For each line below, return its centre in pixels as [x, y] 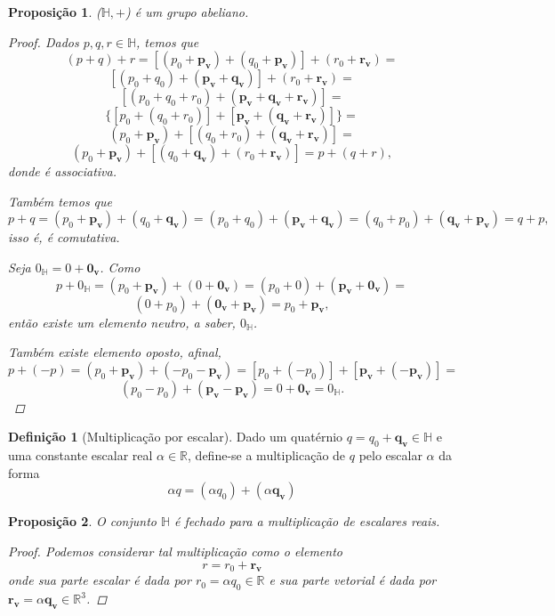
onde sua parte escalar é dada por [100, 580]
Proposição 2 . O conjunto [82, 521]
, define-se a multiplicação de [267, 455]
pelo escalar [390, 455]
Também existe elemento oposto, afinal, [115, 352]
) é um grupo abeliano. [187, 12]
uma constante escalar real [80, 455]
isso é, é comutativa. [64, 237]
